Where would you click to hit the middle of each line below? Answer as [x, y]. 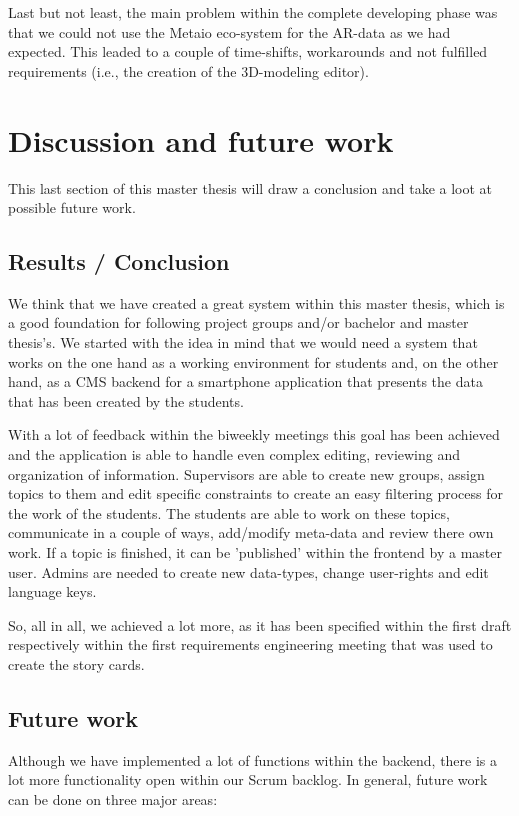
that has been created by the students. [126, 400]
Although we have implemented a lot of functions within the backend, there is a [253, 759]
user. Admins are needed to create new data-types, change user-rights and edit [248, 571]
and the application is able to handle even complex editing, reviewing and [234, 454]
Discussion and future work [201, 139]
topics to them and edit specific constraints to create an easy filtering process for [255, 493]
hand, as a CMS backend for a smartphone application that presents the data [245, 381]
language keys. [52, 591]
